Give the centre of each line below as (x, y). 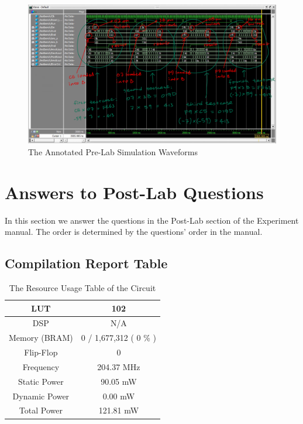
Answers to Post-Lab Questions (134, 192)
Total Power (41, 410)
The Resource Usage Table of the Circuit (82, 287)
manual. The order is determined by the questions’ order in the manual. (134, 232)
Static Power (41, 381)
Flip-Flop (41, 352)
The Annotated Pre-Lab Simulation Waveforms (113, 151)
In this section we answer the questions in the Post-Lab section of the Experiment (152, 220)
